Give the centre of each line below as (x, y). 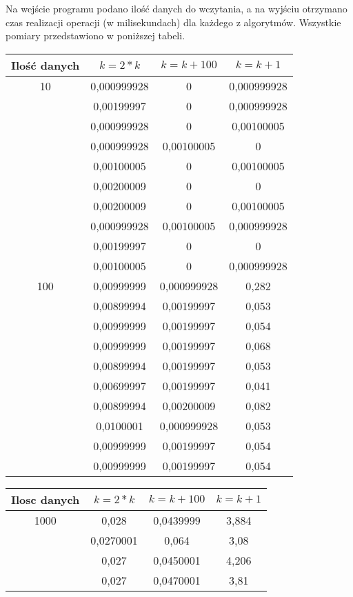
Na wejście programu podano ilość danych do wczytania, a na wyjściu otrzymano (176, 8)
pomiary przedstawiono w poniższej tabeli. (95, 36)
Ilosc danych (46, 499)
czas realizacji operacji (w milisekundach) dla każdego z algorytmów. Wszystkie (173, 22)
